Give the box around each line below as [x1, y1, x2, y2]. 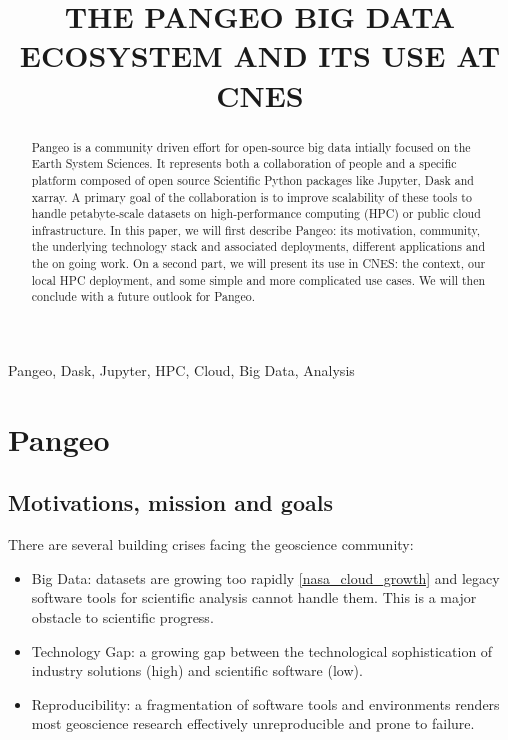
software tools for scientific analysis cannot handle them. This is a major [31, 587, 477, 608]
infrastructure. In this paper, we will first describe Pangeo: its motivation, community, [31, 221, 481, 238]
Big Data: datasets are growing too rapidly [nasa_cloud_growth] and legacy [31, 567, 500, 588]
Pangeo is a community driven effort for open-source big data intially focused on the [31, 138, 471, 155]
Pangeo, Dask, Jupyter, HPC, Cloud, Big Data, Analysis [8, 360, 355, 381]
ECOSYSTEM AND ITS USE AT [19, 35, 501, 76]
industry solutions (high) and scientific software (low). [31, 660, 363, 681]
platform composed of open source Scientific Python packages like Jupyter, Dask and [31, 171, 474, 188]
